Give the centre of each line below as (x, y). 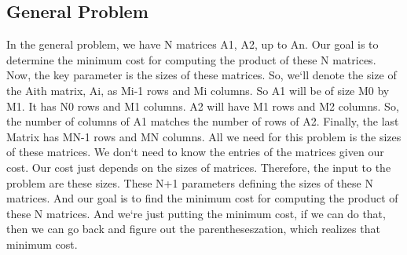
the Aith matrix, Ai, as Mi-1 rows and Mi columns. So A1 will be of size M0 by (198, 90)
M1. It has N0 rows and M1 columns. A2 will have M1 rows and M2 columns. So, (203, 106)
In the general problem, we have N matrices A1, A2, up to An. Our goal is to (192, 44)
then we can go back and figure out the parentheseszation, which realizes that (193, 229)
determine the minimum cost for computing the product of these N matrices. (191, 59)
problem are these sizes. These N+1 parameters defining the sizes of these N (190, 182)
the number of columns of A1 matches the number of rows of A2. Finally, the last (203, 121)
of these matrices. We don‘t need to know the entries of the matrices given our (195, 152)
